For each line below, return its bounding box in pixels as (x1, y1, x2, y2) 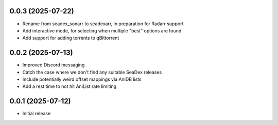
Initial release (22, 111, 51, 117)
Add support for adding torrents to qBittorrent (22, 35, 119, 41)
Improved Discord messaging (22, 62, 85, 68)
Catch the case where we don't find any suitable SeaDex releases (22, 69, 162, 75)
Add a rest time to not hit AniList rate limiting (22, 83, 117, 90)
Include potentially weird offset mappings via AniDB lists (22, 76, 142, 82)
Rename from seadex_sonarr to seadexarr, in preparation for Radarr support (22, 21, 184, 27)
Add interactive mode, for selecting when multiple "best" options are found (22, 27, 182, 33)
